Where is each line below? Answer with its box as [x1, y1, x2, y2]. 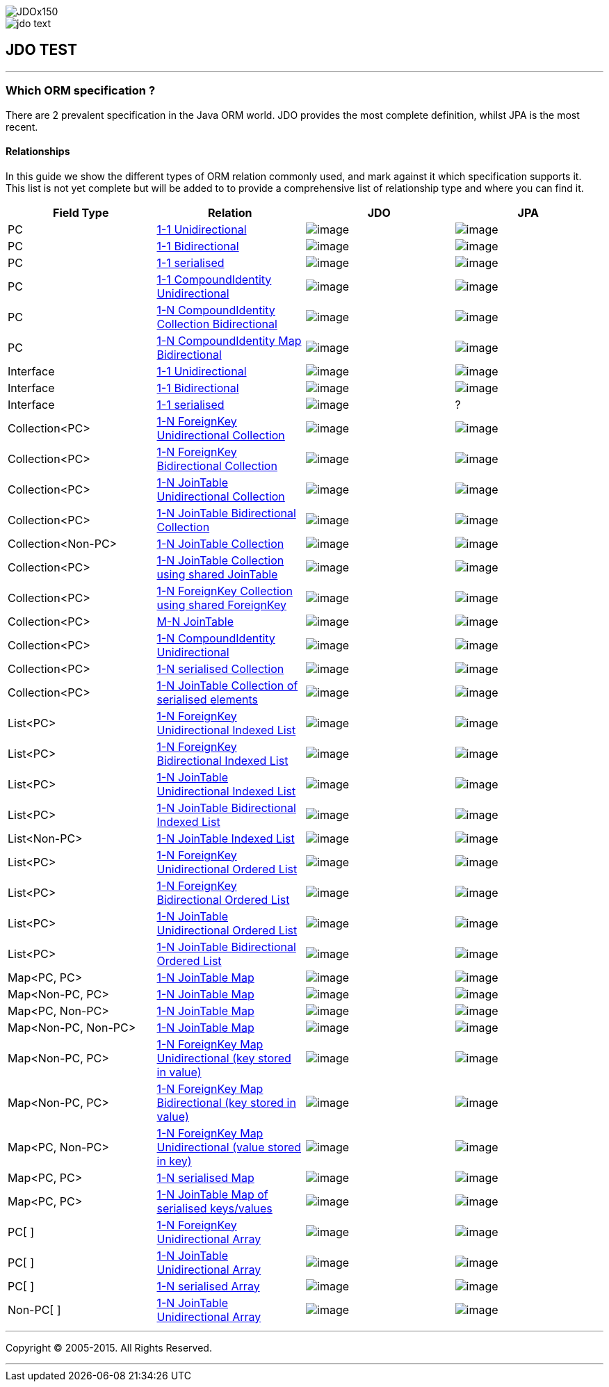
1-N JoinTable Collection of [156, 678, 298, 692]
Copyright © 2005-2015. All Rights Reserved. [6, 1341, 212, 1354]
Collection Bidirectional [156, 316, 277, 331]
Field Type [53, 205, 109, 220]
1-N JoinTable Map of [156, 1187, 268, 1201]
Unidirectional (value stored [156, 1139, 302, 1154]
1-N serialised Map [156, 1170, 254, 1185]
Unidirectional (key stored [156, 1051, 291, 1065]
